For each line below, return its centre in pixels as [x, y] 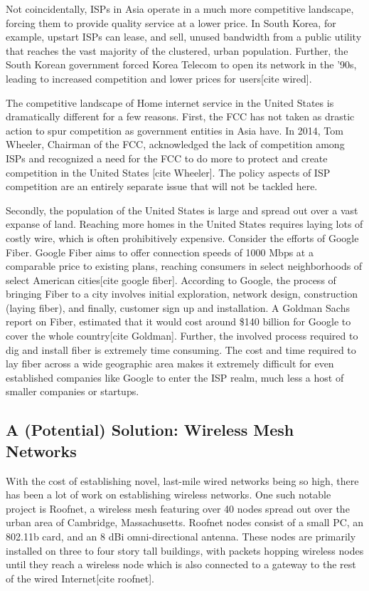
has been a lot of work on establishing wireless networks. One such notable [169, 495]
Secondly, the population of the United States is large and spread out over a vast [182, 210]
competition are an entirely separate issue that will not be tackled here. [162, 186]
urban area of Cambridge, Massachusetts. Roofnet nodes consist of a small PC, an [185, 522]
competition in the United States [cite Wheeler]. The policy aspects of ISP [168, 172]
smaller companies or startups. [73, 391]
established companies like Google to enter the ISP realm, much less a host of [175, 377]
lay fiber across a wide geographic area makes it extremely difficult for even [170, 364]
